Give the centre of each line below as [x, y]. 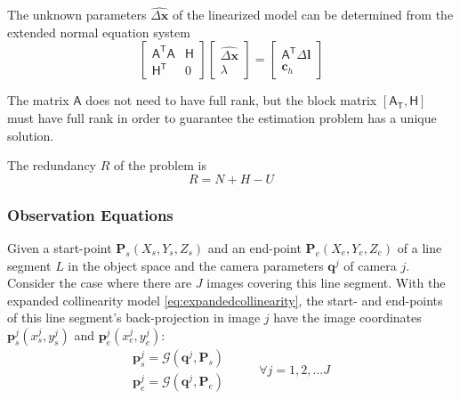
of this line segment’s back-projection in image [134, 318]
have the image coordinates [347, 318]
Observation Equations [90, 214]
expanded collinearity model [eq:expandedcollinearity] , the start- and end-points [225, 300]
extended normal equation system [99, 32]
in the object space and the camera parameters [196, 265]
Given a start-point [60, 248]
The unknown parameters [77, 15]
